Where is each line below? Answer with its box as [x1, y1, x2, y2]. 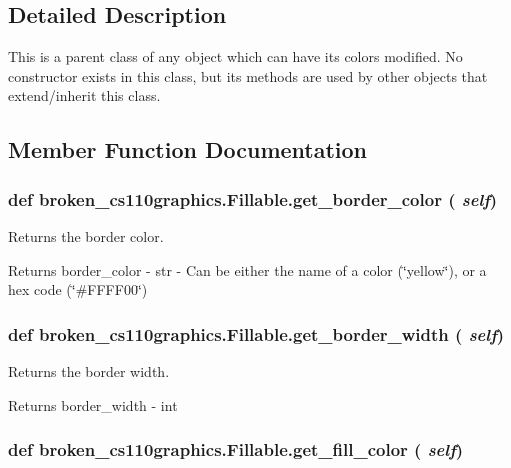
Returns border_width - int [8, 394, 178, 415]
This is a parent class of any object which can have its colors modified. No [8, 46, 463, 67]
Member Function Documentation [8, 134, 368, 165]
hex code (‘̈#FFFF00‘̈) [8, 279, 148, 300]
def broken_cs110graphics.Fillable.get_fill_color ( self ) [8, 437, 464, 462]
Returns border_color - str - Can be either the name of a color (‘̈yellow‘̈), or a [8, 259, 487, 280]
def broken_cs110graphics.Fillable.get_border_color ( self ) [8, 186, 498, 211]
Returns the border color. [8, 225, 164, 246]
